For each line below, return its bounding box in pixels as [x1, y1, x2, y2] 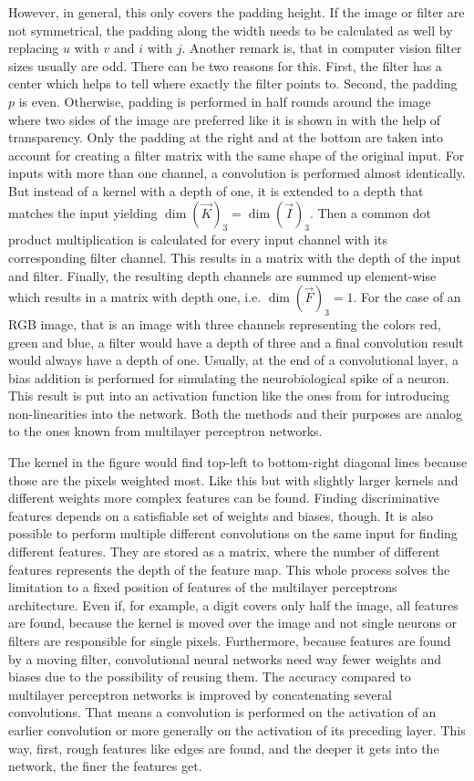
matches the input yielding [8, 203, 158, 222]
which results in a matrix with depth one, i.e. [8, 287, 262, 307]
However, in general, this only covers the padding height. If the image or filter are [8, 3, 465, 21]
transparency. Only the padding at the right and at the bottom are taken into [8, 128, 444, 147]
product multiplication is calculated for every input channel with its [8, 230, 388, 249]
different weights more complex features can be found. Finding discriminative [8, 488, 440, 507]
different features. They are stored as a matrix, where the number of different [8, 542, 440, 561]
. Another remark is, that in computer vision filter [181, 38, 462, 57]
